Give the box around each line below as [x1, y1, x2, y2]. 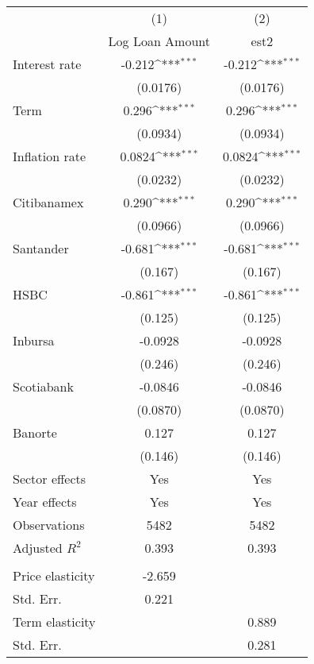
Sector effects [13, 469, 86, 488]
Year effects [13, 492, 77, 511]
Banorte [13, 423, 57, 442]
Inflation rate [13, 147, 86, 165]
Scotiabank [13, 377, 74, 396]
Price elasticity [13, 566, 95, 585]
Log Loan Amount [108, 32, 211, 50]
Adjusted [13, 539, 63, 557]
